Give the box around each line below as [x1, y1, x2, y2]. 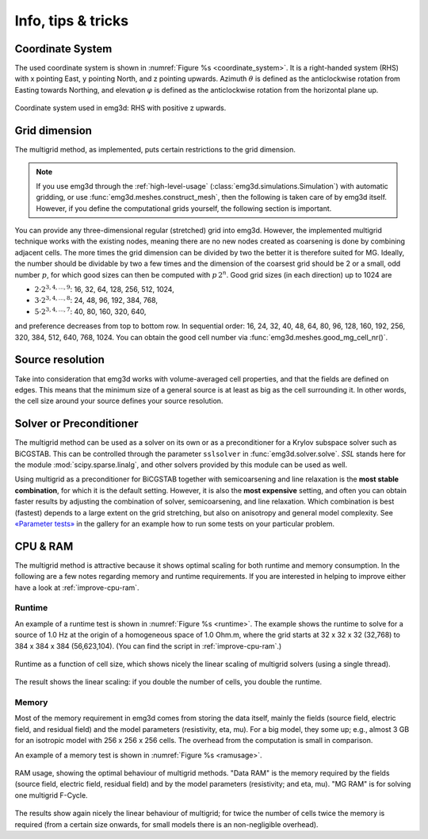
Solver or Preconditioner [14, 417, 139, 431]
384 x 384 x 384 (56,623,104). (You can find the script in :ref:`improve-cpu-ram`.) [14, 641, 282, 650]
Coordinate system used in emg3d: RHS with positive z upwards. [14, 103, 227, 113]
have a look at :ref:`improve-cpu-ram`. [14, 583, 139, 592]
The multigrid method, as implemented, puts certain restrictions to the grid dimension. [14, 145, 296, 155]
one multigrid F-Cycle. [14, 790, 88, 800]
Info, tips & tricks [14, 12, 129, 29]
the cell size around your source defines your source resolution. [14, 397, 224, 406]
